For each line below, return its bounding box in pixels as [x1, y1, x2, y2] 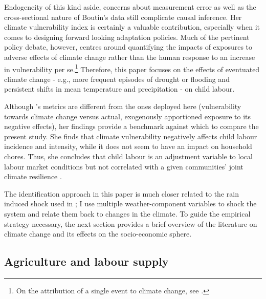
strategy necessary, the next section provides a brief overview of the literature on [4, 218, 257, 229]
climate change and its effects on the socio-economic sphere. [4, 228, 192, 239]
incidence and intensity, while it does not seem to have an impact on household [4, 141, 252, 152]
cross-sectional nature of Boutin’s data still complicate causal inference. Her [4, 11, 242, 22]
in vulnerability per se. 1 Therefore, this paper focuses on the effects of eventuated [4, 62, 260, 74]
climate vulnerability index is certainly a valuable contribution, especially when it [4, 22, 260, 32]
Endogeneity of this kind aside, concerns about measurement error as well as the [4, 2, 256, 12]
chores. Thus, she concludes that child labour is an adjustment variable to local [4, 151, 253, 161]
